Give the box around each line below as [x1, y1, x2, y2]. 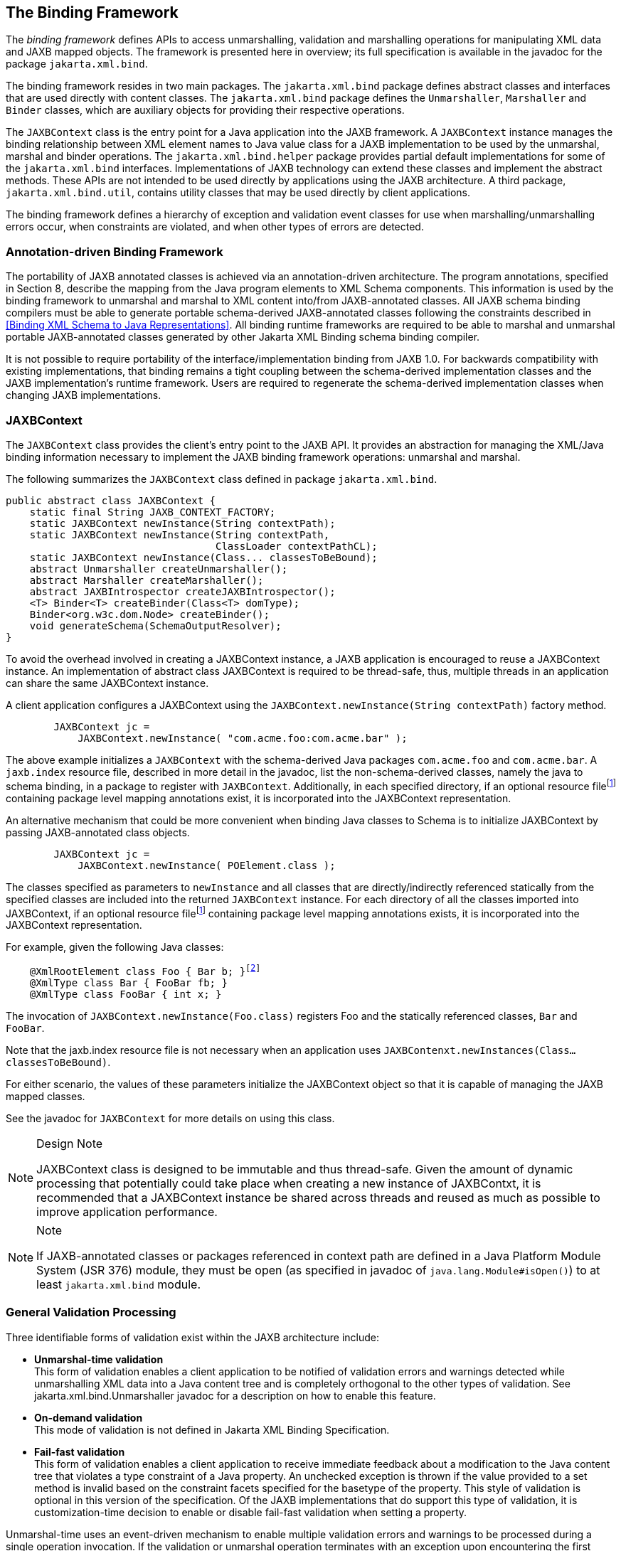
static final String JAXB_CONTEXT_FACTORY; [29, 506, 276, 518]
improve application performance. [36, 1204, 218, 1219]
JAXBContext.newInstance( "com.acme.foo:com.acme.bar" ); [78, 732, 408, 744]
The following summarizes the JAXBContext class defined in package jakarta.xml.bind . [6, 472, 437, 485]
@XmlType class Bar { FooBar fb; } [29, 976, 228, 988]
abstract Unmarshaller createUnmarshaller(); [29, 563, 288, 575]
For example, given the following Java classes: [6, 941, 224, 954]
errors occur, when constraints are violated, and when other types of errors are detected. [6, 220, 424, 233]
